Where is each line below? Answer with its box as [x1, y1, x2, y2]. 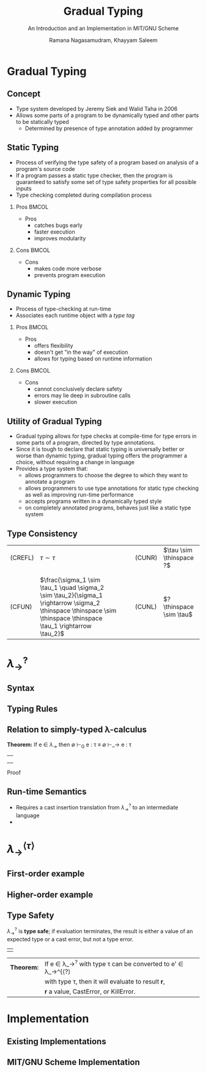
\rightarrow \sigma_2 [40, 599, 100, 607]
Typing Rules [7, 703, 58, 714]
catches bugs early [34, 221, 83, 229]
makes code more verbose [34, 265, 101, 272]
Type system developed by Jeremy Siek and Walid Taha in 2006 [15, 105, 178, 112]
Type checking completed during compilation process [15, 191, 152, 199]
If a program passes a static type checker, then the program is [15, 172, 173, 179]
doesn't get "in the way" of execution [34, 348, 128, 356]
